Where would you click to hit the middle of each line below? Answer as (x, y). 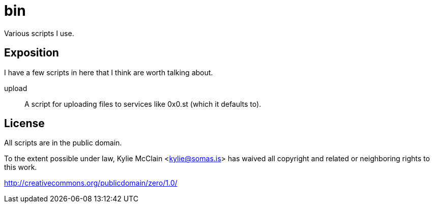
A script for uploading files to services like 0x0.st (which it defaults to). (143, 104)
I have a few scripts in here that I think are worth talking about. (109, 72)
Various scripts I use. (39, 33)
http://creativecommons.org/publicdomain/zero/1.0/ (91, 183)
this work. (21, 167)
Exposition (32, 53)
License (24, 124)
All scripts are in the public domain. (63, 143)
